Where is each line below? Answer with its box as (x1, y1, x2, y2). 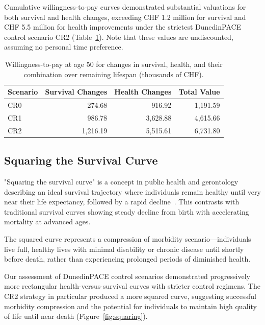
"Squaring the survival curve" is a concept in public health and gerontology (4, 176, 238, 187)
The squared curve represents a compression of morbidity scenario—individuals (4, 233, 251, 244)
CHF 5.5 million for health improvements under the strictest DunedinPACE (4, 21, 242, 32)
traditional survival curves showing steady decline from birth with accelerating (4, 206, 249, 217)
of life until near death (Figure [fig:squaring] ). (4, 311, 148, 321)
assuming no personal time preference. (4, 41, 123, 52)
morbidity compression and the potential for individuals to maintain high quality (4, 300, 257, 311)
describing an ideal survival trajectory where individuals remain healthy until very (4, 186, 261, 197)
